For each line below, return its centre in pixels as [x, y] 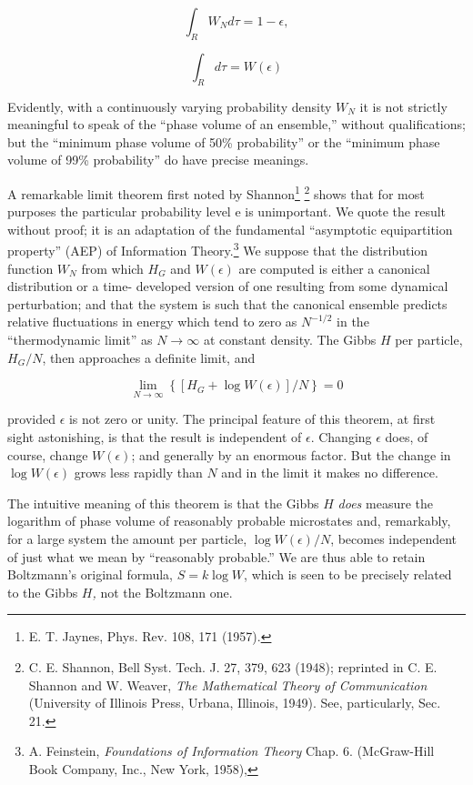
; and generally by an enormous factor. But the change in [291, 454]
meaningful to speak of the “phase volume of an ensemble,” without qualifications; [236, 124]
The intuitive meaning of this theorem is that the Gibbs [163, 503]
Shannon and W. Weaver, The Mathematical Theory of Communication [228, 684]
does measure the [385, 503]
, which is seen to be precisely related [348, 574]
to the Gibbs [43, 592]
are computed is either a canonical [334, 268]
